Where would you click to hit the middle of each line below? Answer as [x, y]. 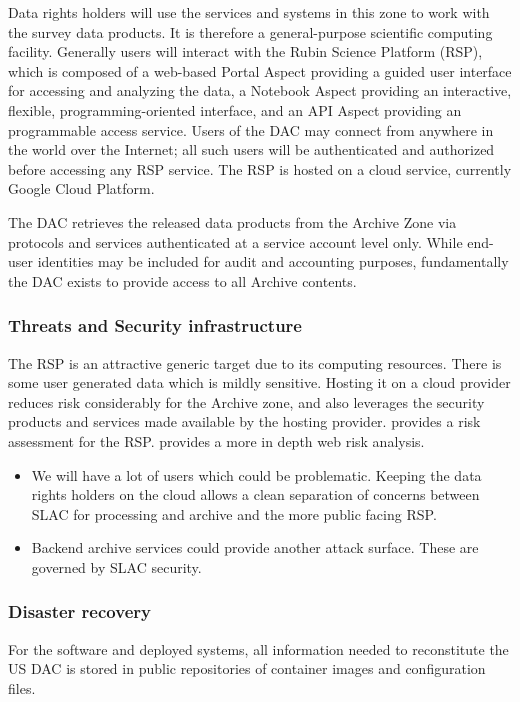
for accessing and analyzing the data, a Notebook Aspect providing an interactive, [260, 90]
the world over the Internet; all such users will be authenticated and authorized [251, 149]
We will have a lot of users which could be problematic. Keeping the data [256, 474]
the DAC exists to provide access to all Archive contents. [182, 280]
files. [22, 687]
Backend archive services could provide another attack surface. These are [255, 547]
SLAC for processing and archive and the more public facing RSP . [234, 513]
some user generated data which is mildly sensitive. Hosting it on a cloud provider [259, 382]
